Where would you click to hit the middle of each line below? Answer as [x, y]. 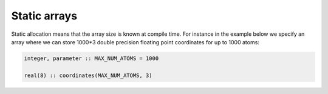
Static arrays [44, 16]
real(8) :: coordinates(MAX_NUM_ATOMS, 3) [88, 75]
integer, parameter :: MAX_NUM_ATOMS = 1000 [91, 58]
